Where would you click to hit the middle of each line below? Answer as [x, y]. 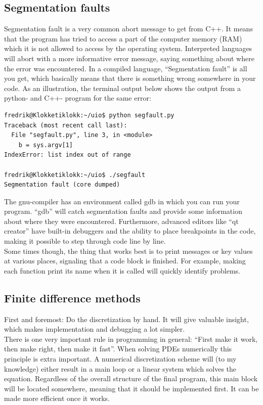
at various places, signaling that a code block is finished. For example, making [125, 261]
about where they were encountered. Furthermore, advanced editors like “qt [121, 221]
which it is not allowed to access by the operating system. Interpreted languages [128, 48]
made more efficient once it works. [57, 398]
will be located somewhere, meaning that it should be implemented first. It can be [131, 388]
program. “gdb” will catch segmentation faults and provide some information [123, 211]
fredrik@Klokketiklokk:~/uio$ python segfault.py [89, 115]
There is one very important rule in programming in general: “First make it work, [131, 339]
